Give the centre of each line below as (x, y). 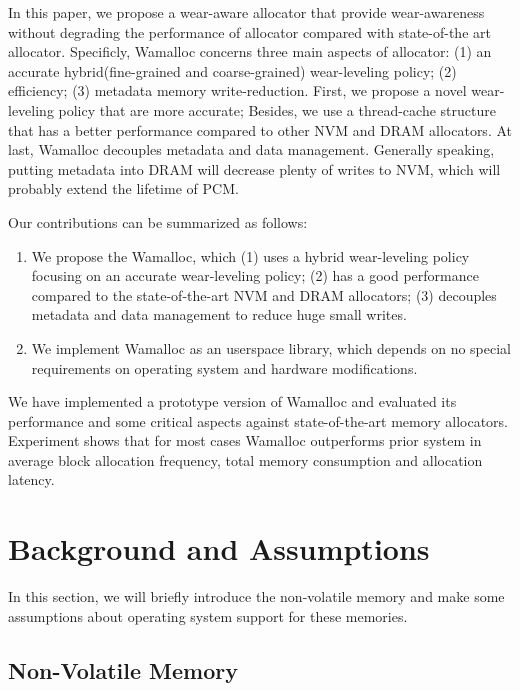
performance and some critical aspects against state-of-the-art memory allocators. (258, 420)
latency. (31, 479)
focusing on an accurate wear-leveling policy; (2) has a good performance (255, 275)
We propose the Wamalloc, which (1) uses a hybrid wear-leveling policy (250, 255)
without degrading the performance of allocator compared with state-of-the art (249, 31)
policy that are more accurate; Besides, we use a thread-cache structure (277, 109)
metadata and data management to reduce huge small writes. (219, 314)
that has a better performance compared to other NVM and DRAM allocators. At (260, 129)
